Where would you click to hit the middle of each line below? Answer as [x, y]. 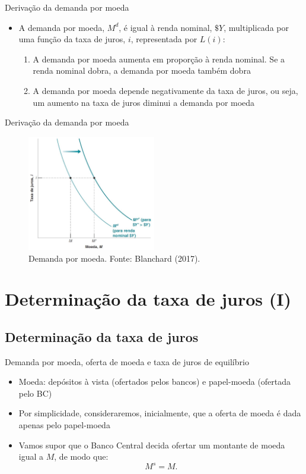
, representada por [164, 39]
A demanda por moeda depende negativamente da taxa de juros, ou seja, [165, 90]
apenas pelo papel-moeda [64, 425]
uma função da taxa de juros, [72, 39]
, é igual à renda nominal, [165, 27]
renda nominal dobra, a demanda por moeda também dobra [142, 70]
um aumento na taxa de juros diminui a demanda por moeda [144, 102]
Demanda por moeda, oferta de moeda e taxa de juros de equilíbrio [127, 361]
